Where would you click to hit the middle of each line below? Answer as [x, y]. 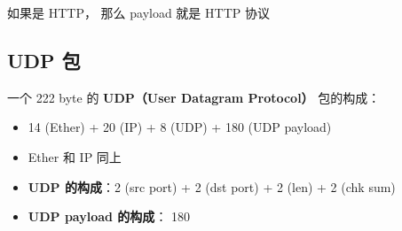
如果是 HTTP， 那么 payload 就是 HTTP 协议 [138, 12]
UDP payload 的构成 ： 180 [109, 216]
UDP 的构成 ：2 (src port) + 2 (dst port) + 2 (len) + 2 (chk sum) [212, 186]
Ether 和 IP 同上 [75, 156]
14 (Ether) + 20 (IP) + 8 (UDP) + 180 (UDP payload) [180, 127]
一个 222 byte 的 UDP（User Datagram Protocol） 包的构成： [194, 97]
